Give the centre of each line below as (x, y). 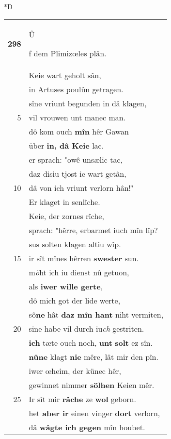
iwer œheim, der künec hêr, (75, 371)
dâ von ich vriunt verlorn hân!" (81, 187)
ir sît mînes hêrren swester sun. (84, 258)
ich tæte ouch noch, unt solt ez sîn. (91, 342)
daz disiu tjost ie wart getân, (78, 173)
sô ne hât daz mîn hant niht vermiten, (96, 314)
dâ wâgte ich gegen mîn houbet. (87, 427)
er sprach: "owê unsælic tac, (76, 159)
